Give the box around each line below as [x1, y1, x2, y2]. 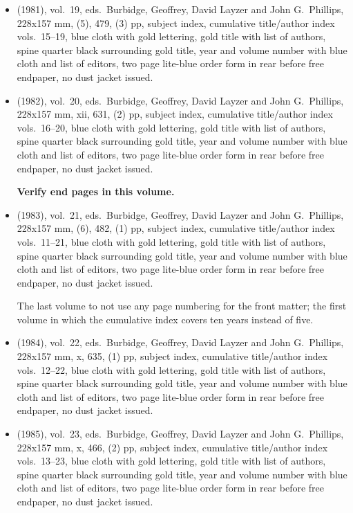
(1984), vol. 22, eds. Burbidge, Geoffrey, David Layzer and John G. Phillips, [17, 335, 344, 350]
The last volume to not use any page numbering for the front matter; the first [17, 298, 347, 313]
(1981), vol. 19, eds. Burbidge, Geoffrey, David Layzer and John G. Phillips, [17, 2, 344, 16]
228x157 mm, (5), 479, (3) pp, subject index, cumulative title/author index [17, 15, 335, 30]
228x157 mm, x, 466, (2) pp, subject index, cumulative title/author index [17, 440, 328, 454]
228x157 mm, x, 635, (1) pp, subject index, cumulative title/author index [17, 349, 328, 363]
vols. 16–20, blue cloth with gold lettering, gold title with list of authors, [17, 120, 326, 134]
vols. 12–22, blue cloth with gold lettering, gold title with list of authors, [17, 362, 326, 377]
